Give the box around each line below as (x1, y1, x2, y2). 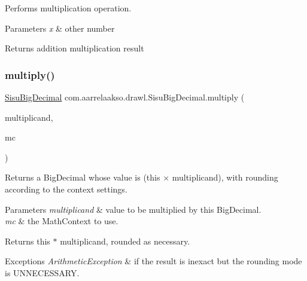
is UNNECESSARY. (5, 266, 80, 279)
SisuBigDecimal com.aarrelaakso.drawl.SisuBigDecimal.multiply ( (5, 91, 245, 103)
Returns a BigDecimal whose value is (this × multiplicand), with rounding (5, 171, 278, 184)
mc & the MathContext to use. (5, 215, 118, 227)
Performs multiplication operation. (5, 2, 132, 14)
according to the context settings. (5, 182, 127, 195)
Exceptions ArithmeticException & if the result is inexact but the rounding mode (5, 255, 302, 267)
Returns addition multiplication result (5, 42, 144, 54)
